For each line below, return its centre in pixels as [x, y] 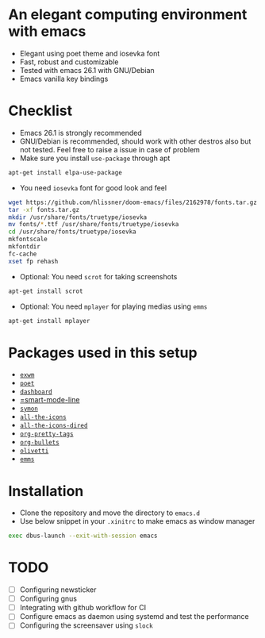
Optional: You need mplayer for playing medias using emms [113, 306]
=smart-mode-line [50, 400]
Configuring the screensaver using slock [86, 625]
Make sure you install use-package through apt [95, 158]
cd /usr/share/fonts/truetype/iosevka [72, 232]
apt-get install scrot [46, 291]
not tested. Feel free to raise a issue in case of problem [110, 149]
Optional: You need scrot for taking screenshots [98, 276]
